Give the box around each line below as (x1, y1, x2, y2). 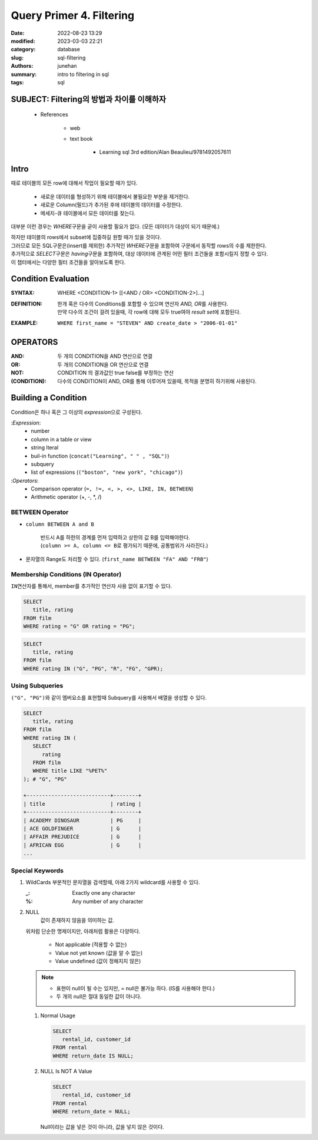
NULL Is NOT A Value (40, 1067, 92, 1075)
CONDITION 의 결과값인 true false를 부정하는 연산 (57, 369, 174, 377)
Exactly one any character (72, 889, 135, 897)
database (57, 46, 81, 53)
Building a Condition (11, 393, 87, 403)
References (40, 111, 68, 118)
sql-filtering (57, 54, 86, 61)
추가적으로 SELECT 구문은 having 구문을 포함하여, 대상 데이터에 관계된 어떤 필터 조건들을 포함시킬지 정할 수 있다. (11, 251, 269, 258)
